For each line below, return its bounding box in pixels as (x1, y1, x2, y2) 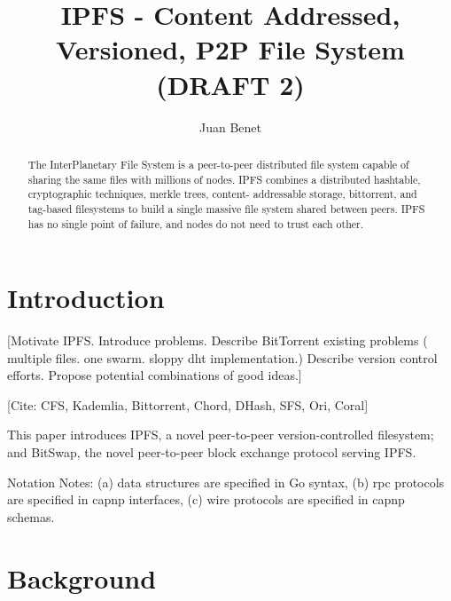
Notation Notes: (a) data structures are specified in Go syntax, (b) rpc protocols (7, 472, 445, 491)
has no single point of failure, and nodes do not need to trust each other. (27, 216, 364, 231)
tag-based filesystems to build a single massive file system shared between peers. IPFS (27, 201, 425, 216)
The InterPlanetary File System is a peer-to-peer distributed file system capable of (27, 156, 409, 171)
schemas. (7, 507, 55, 526)
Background (7, 559, 157, 596)
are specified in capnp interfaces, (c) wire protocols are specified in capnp (7, 490, 405, 509)
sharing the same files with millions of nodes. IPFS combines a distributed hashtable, (27, 171, 421, 186)
